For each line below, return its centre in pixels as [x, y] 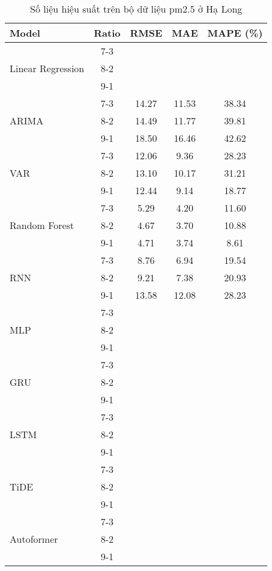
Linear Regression [47, 68]
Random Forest [42, 225]
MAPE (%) [235, 33]
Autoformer [34, 539]
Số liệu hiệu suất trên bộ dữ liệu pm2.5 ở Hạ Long [136, 9]
